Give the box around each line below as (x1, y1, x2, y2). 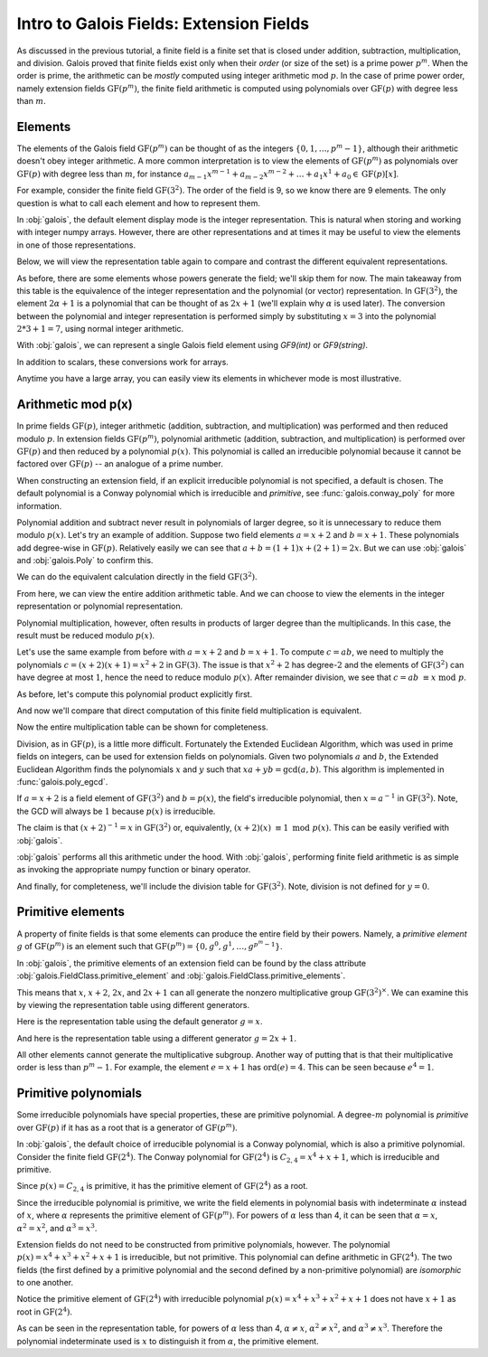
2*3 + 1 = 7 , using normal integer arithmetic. (16, 324, 184, 335)
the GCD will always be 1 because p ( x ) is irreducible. (16, 806, 216, 816)
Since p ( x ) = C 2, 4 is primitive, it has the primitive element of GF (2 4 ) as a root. (16, 1180, 309, 1193)
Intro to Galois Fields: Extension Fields (16, 14, 310, 33)
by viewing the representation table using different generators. (16, 999, 250, 1010)
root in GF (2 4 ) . (16, 1305, 72, 1317)
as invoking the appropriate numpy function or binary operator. (16, 864, 251, 875)
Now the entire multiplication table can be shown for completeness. (16, 721, 268, 732)
